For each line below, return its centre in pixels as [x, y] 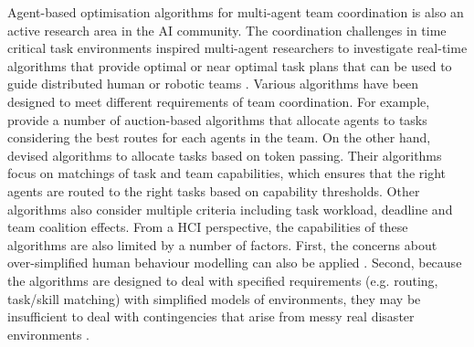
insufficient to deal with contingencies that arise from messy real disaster [211, 316]
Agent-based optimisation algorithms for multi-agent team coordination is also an [236, 12]
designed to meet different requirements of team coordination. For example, [219, 101]
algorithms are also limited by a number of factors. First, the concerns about [222, 244]
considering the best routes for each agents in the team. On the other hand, [219, 137]
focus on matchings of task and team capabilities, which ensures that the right [227, 173]
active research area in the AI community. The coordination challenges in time [227, 30]
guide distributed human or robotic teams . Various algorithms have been [213, 84]
